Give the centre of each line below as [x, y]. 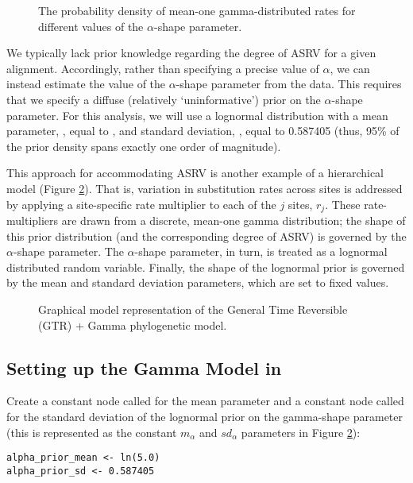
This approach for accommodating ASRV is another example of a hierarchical [195, 173]
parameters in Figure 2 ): [301, 432]
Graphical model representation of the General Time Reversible [193, 309]
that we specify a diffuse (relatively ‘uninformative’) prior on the [164, 99]
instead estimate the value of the [86, 84]
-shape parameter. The [68, 251]
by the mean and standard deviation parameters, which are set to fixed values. [198, 282]
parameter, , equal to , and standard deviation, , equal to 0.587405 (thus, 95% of [203, 131]
